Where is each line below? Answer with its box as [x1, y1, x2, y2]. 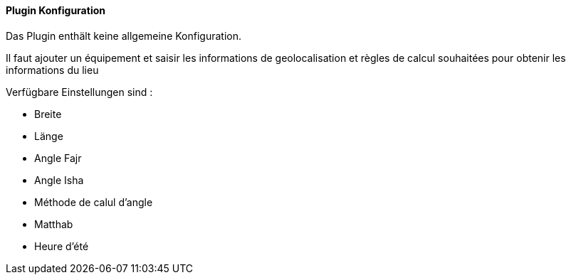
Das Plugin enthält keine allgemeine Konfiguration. [6, 29, 241, 42]
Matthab [34, 217, 73, 230]
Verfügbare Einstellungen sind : [6, 85, 153, 98]
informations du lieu [6, 63, 99, 76]
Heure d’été [34, 239, 89, 252]
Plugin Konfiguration [6, 4, 105, 16]
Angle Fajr [34, 151, 82, 164]
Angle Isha [34, 173, 84, 186]
